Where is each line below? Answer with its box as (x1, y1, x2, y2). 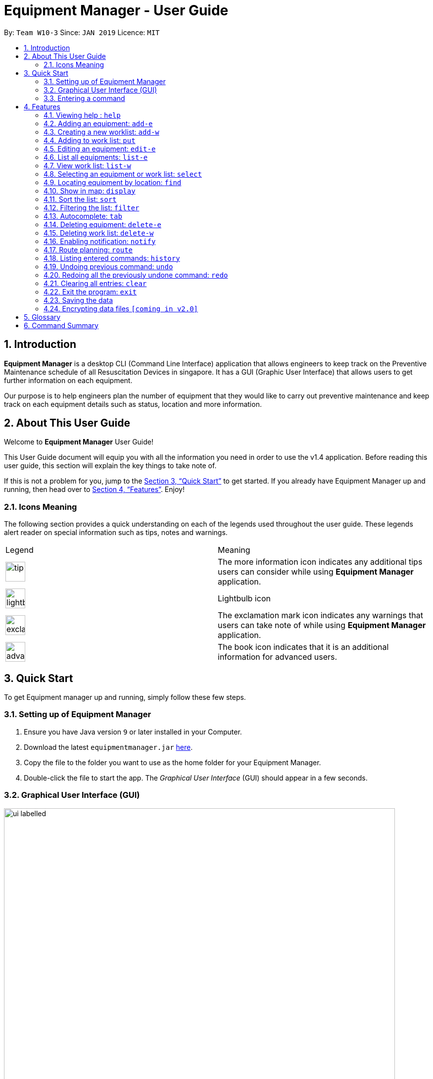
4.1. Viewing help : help (44, 110, 121, 119)
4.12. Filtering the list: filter (44, 203, 140, 212)
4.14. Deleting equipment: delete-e (44, 220, 161, 229)
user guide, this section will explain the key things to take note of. (4, 461, 217, 470)
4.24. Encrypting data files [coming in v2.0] (44, 304, 198, 313)
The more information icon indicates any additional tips (218, 557, 423, 567)
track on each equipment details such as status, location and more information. (4, 399, 262, 408)
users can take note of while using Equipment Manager (218, 620, 426, 631)
